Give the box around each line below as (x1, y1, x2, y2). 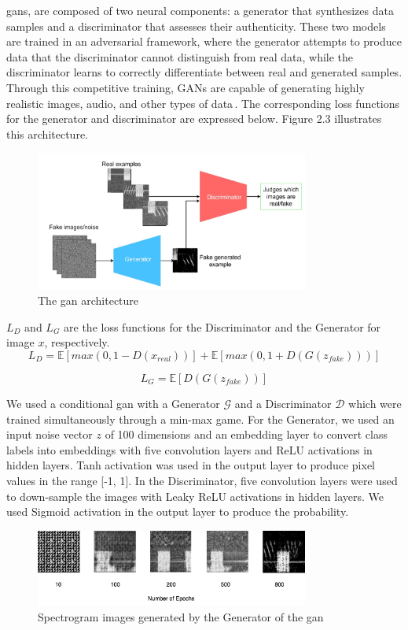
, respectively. (44, 334, 110, 350)
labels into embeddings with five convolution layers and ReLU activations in (6, 441, 373, 458)
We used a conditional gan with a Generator (6, 395, 220, 411)
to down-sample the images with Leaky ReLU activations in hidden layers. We (6, 487, 384, 504)
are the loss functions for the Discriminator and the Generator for (64, 318, 381, 335)
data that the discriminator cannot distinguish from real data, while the (6, 48, 354, 65)
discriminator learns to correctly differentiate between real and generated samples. (6, 64, 402, 80)
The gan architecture (38, 292, 139, 309)
